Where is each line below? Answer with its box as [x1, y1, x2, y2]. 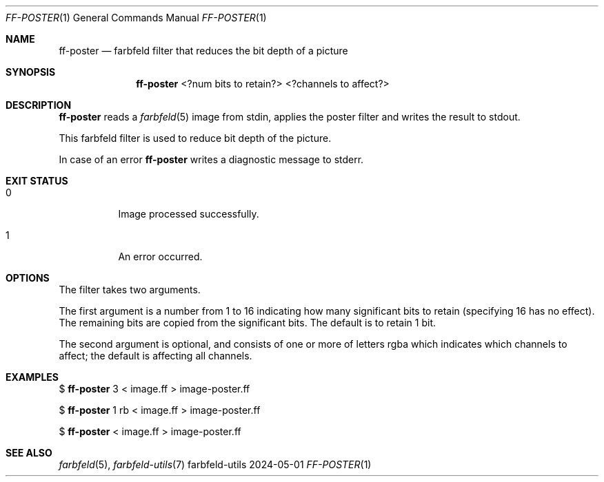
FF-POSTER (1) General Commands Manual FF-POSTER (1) [6, 12, 267, 23]
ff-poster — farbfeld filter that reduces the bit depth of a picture [59, 45, 348, 56]
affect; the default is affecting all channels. [59, 350, 252, 361]
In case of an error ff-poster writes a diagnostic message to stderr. [59, 154, 364, 165]
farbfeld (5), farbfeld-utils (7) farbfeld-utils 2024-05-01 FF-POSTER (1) [59, 459, 372, 470]
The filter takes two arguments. [59, 284, 201, 295]
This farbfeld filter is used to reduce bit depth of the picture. [59, 132, 332, 144]
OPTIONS [6, 272, 50, 284]
